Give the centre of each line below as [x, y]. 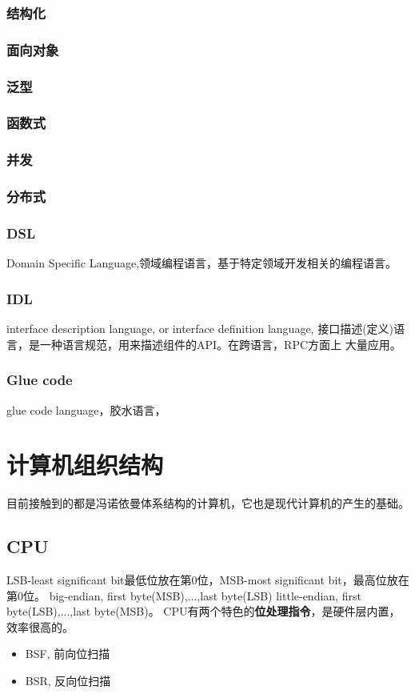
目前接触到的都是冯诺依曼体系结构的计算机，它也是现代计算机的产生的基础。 [208, 503]
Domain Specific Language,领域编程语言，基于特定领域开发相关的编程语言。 [202, 263]
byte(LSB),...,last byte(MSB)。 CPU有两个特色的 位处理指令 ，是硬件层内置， [204, 611]
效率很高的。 [40, 626]
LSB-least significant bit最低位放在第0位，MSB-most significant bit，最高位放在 [208, 580]
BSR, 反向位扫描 [68, 680]
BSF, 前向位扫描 [68, 654]
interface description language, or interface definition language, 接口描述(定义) [200, 329]
